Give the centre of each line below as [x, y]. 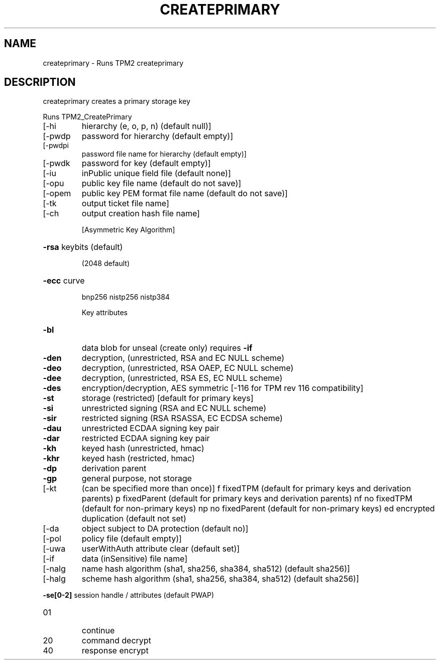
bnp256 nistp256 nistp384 [126, 297]
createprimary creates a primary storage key [117, 101]
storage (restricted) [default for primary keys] [168, 398]
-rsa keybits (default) [83, 247]
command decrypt [116, 641]
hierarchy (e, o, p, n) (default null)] [146, 126]
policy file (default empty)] [132, 539]
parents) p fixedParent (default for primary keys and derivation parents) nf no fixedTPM [247, 499]
